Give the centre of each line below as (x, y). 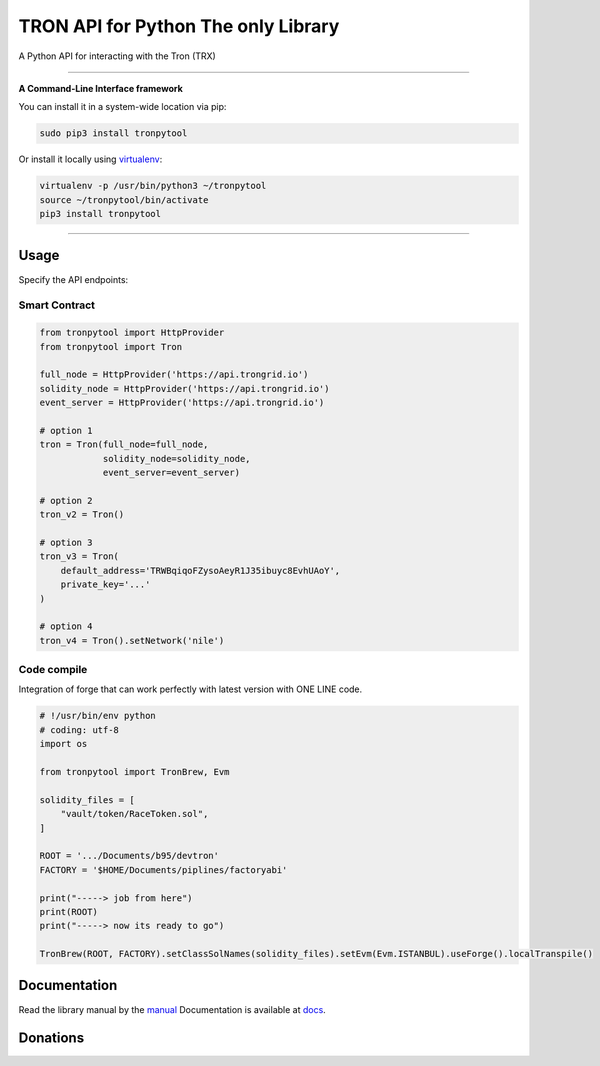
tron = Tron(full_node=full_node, (124, 444)
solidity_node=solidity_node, (176, 458)
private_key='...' (105, 584)
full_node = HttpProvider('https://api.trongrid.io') (174, 374)
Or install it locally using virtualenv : (90, 159)
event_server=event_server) (171, 473)
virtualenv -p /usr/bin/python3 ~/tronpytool (153, 186)
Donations (51, 1038)
